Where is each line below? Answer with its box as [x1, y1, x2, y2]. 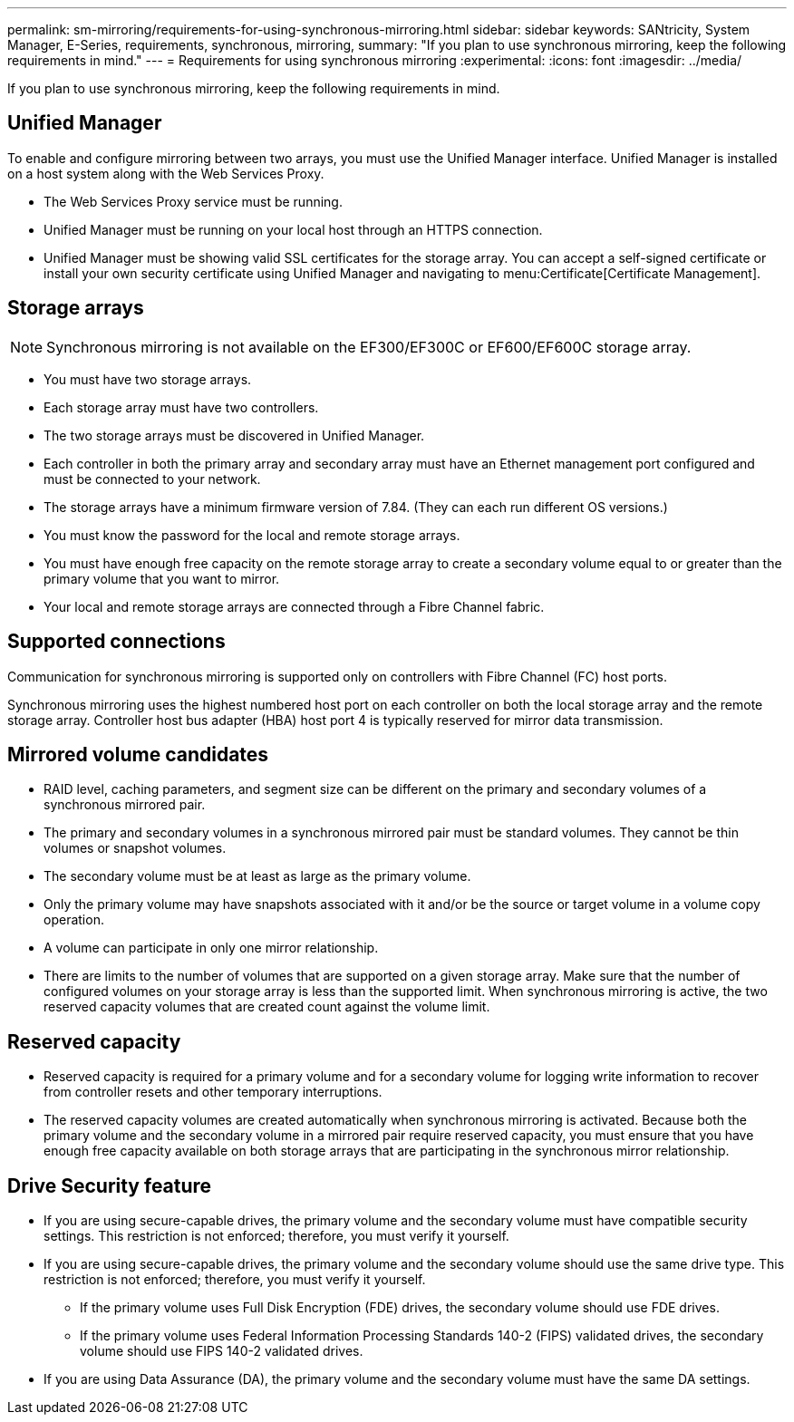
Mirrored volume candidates [7, 742, 269, 766]
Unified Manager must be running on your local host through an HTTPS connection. [44, 221, 543, 237]
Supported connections [7, 630, 226, 653]
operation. [44, 912, 104, 928]
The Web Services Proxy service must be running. [44, 193, 343, 209]
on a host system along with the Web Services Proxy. [7, 165, 324, 181]
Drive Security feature [7, 1174, 212, 1197]
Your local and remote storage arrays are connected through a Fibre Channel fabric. [44, 598, 545, 614]
